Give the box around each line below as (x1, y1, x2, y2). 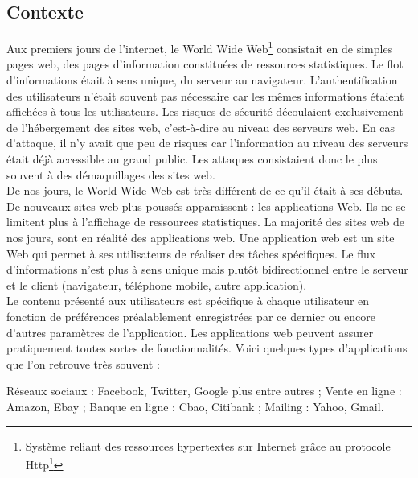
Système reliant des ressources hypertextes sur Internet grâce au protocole (25, 437, 391, 454)
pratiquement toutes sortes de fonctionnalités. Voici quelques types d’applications (6, 340, 408, 356)
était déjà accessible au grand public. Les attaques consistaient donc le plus (6, 150, 378, 167)
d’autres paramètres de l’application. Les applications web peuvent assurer (6, 323, 374, 340)
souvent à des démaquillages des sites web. (6, 166, 215, 183)
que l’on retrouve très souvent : (6, 355, 160, 372)
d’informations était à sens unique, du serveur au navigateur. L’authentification (6, 72, 398, 89)
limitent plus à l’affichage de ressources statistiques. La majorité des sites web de (6, 213, 404, 230)
